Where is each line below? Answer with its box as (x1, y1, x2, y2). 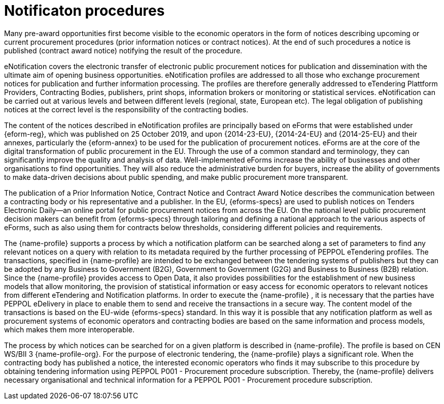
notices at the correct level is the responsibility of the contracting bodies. (4, 105, 249, 114)
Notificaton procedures (4, 2, 165, 19)
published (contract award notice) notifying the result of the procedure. (4, 46, 243, 55)
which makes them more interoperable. (4, 325, 135, 334)
